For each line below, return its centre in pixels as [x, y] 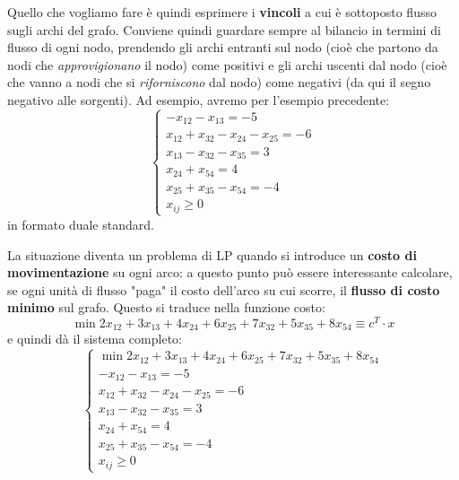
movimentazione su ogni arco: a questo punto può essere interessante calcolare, [230, 272]
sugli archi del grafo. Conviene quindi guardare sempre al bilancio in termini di [224, 29]
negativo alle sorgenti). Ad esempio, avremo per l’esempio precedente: [199, 99]
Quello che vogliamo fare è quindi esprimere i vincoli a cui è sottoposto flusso [222, 12]
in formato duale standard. [81, 224]
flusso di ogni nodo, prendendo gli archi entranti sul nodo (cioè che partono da [223, 47]
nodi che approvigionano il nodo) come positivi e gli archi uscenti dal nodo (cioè [227, 64]
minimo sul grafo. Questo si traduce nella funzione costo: [166, 307]
